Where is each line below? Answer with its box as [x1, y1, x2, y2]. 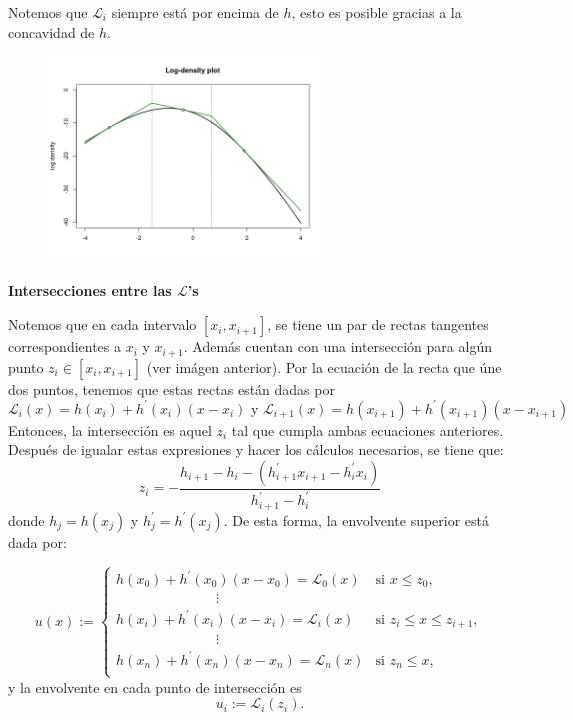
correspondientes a [8, 336, 122, 357]
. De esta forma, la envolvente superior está [223, 509, 490, 530]
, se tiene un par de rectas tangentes [267, 314, 489, 335]
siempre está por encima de [111, 2, 279, 22]
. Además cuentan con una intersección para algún [183, 336, 492, 357]
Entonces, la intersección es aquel [8, 419, 212, 440]
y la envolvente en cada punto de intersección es [8, 676, 302, 697]
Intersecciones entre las [8, 280, 172, 301]
